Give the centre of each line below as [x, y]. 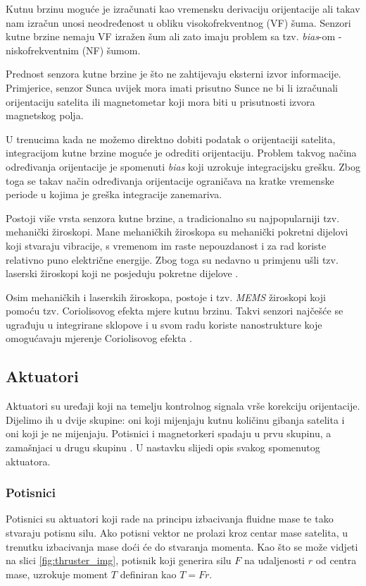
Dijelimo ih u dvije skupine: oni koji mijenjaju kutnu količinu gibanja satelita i [175, 419]
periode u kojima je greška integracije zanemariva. [114, 194]
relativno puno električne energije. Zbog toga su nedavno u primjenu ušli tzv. [172, 259]
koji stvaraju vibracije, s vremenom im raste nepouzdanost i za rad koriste [166, 245]
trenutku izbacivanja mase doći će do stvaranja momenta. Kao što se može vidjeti [182, 546]
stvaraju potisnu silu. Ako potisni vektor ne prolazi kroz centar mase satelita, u [177, 533]
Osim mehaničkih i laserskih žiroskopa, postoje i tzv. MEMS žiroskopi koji [166, 297]
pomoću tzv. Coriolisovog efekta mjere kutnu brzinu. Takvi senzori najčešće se [175, 311]
